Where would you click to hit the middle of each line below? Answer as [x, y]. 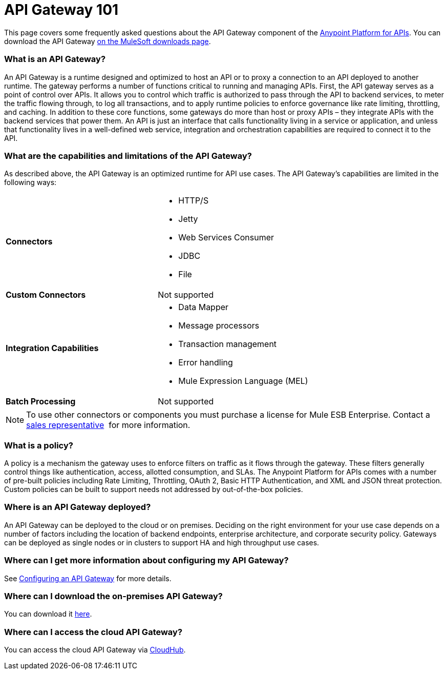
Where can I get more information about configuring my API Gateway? [146, 560]
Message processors [219, 326]
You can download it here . [48, 614]
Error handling [206, 363]
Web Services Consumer [226, 238]
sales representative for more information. [108, 425]
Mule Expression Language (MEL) [243, 381]
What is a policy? [39, 445]
